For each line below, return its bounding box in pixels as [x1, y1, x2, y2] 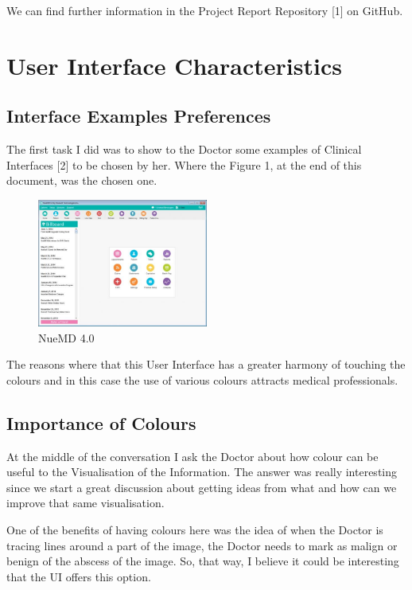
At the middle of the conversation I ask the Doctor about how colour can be [6, 447, 379, 464]
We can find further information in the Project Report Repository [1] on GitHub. [6, 2, 403, 18]
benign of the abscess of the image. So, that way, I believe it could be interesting [6, 553, 399, 569]
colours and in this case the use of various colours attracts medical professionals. [6, 371, 398, 388]
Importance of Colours [6, 410, 196, 435]
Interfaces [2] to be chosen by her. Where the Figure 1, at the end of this [6, 156, 362, 173]
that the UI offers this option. [6, 568, 151, 584]
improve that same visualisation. [6, 494, 165, 511]
